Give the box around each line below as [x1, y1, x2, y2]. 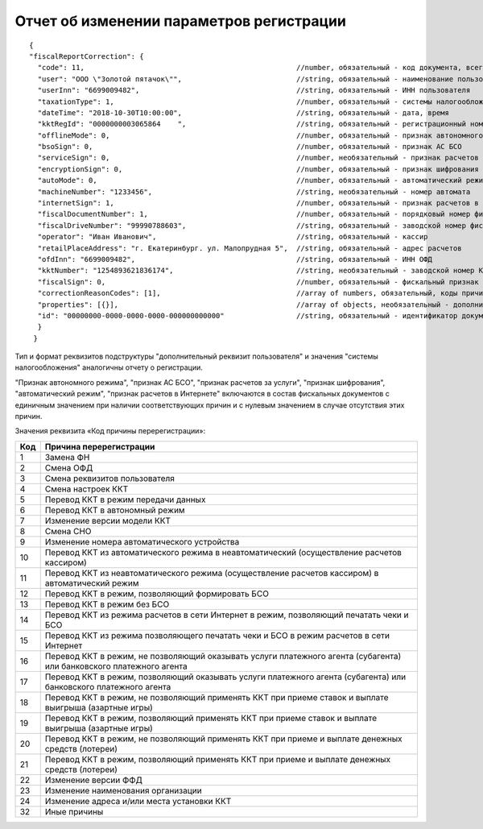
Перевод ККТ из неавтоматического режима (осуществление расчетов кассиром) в [44, 567, 379, 578]
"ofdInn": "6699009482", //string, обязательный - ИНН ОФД [37, 255, 432, 263]
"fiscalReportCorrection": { [29, 52, 144, 60]
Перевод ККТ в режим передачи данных [44, 494, 206, 505]
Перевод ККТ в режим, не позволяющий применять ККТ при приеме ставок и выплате [44, 691, 390, 703]
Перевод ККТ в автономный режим [44, 504, 185, 516]
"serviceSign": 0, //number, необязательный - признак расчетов [37, 153, 479, 163]
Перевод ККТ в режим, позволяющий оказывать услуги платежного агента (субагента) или [44, 671, 407, 682]
